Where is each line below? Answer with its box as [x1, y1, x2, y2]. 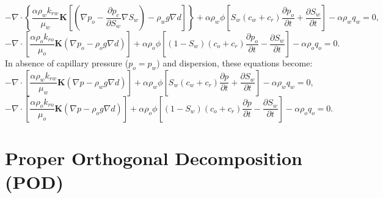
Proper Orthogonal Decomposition [5, 145, 302, 170]
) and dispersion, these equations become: [156, 57, 313, 69]
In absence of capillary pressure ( [5, 57, 129, 69]
